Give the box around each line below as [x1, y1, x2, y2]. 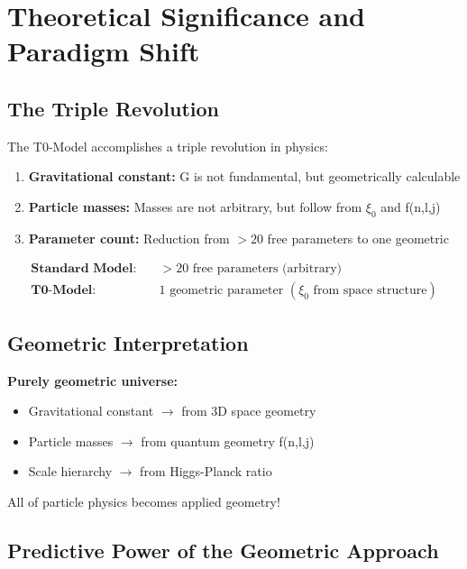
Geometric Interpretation [7, 328, 249, 356]
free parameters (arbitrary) [192, 262, 342, 276]
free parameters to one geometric [267, 228, 449, 247]
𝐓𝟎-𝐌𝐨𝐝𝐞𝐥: [31, 284, 96, 298]
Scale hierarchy [28, 462, 113, 481]
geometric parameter [169, 284, 284, 298]
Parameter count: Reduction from [28, 228, 230, 247]
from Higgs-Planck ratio [140, 462, 272, 481]
